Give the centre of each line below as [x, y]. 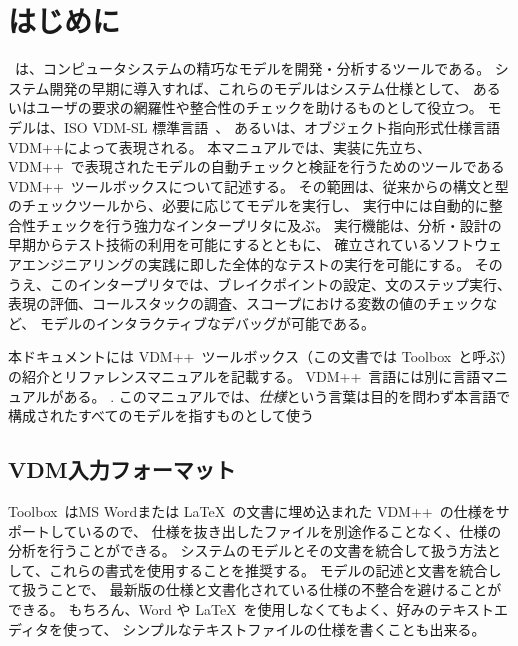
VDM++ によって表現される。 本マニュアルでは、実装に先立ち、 [219, 146]
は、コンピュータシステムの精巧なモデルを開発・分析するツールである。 [252, 68]
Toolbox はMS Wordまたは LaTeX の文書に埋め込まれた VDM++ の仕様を [252, 511]
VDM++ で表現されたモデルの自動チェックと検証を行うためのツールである [256, 166]
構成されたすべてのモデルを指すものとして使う [161, 415]
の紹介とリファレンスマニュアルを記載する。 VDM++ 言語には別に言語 [244, 376]
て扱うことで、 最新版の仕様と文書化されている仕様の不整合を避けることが [255, 589]
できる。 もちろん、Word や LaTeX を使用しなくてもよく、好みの [223, 608]
